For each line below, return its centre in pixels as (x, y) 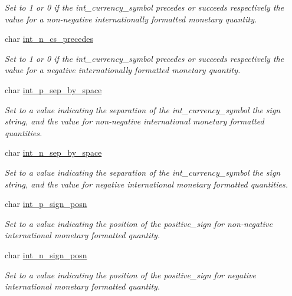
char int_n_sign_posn (46, 254)
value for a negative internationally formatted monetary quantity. (123, 70)
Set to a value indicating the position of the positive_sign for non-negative (139, 223)
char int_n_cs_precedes (49, 39)
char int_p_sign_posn (46, 204)
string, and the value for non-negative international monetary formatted (134, 121)
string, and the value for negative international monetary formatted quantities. (147, 184)
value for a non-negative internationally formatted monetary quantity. (131, 19)
